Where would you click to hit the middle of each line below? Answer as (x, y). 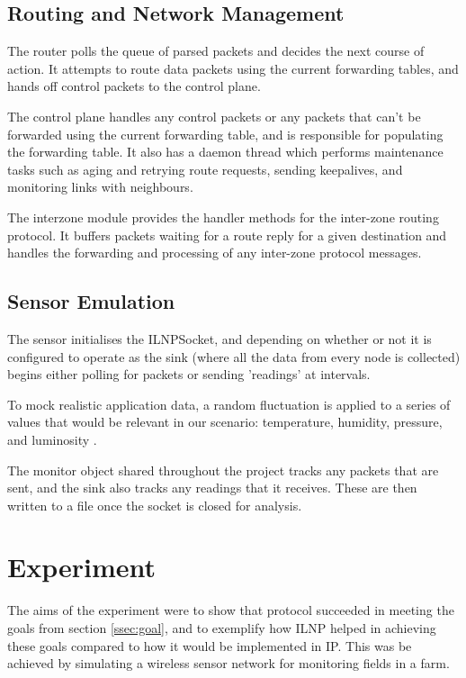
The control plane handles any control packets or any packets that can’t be (214, 116)
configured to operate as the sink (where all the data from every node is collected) (234, 356)
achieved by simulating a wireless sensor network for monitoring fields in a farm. (229, 663)
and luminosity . (52, 439)
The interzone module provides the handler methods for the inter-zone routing (223, 217)
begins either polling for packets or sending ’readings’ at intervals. (189, 374)
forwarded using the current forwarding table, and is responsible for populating (225, 134)
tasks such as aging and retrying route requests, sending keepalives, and (205, 169)
